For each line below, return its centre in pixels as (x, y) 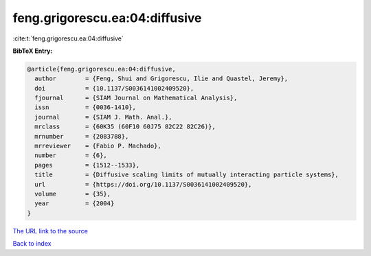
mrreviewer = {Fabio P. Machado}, (98, 146)
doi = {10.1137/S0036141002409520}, (114, 88)
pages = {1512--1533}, (87, 165)
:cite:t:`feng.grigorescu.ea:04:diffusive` (68, 38)
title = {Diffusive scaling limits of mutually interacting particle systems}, (187, 175)
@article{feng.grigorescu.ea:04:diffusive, (102, 69)
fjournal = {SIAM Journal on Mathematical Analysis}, (136, 98)
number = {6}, (71, 155)
